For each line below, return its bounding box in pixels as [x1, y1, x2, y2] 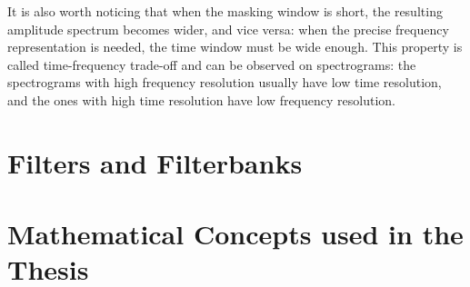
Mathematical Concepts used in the [7, 215, 464, 252]
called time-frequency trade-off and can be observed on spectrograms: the [7, 54, 416, 74]
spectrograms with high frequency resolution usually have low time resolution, [7, 73, 442, 92]
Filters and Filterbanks [7, 143, 303, 181]
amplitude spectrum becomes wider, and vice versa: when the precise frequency [7, 19, 449, 38]
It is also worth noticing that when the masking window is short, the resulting [7, 2, 443, 20]
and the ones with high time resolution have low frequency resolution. [7, 90, 395, 109]
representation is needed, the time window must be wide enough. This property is [7, 37, 463, 56]
